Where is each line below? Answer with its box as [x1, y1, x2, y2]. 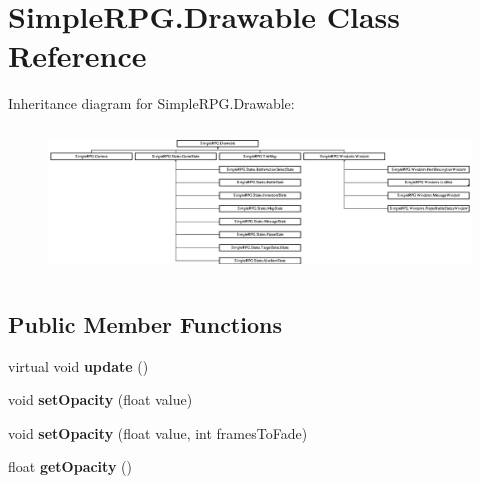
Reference [8, 35, 147, 76]
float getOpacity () [8, 456, 132, 477]
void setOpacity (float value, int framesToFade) [8, 422, 308, 443]
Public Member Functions [8, 308, 282, 339]
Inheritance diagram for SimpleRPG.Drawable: [8, 93, 295, 114]
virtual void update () [8, 355, 149, 376]
